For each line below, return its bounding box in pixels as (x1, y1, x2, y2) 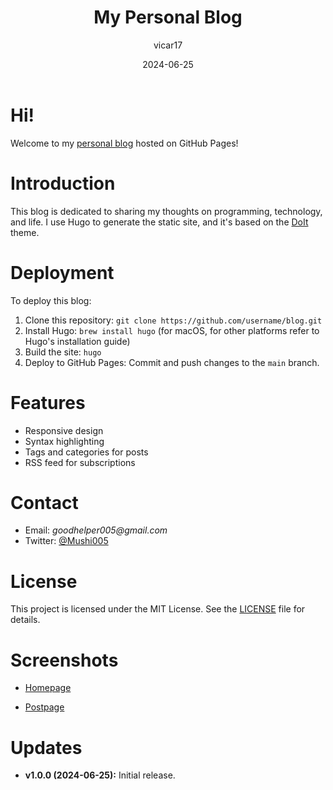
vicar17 (153, 39, 183, 51)
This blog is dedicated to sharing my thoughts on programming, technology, (10, 205, 323, 217)
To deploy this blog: (10, 294, 92, 306)
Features (10, 391, 86, 414)
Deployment (10, 261, 115, 284)
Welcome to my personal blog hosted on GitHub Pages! (10, 137, 239, 149)
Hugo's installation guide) (24, 335, 131, 347)
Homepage (24, 682, 72, 694)
